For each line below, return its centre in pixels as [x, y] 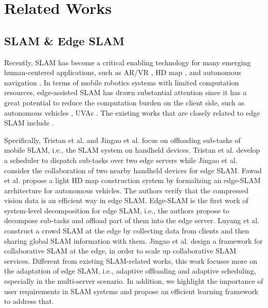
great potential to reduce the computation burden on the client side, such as [124, 102]
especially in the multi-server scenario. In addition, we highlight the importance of [134, 281]
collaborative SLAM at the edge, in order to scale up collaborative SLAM [120, 251]
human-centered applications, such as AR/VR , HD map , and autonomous [123, 72]
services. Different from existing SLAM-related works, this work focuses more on [131, 260]
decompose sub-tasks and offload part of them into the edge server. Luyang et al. [132, 220]
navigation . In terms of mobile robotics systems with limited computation [122, 82]
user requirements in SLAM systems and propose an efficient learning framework [131, 291]
